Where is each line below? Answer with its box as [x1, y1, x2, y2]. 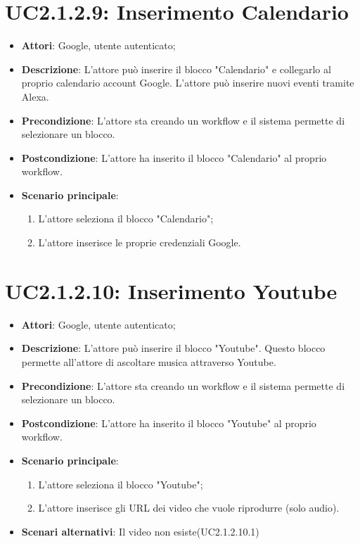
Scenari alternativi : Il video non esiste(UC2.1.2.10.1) [21, 524, 259, 538]
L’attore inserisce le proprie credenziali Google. [38, 235, 241, 250]
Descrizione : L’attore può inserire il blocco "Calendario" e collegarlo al [21, 61, 331, 76]
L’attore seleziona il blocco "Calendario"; [38, 211, 214, 226]
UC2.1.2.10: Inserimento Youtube [5, 276, 337, 305]
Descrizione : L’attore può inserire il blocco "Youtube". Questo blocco [21, 341, 326, 355]
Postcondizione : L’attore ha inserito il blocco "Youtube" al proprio [21, 415, 316, 430]
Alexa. [21, 89, 49, 103]
